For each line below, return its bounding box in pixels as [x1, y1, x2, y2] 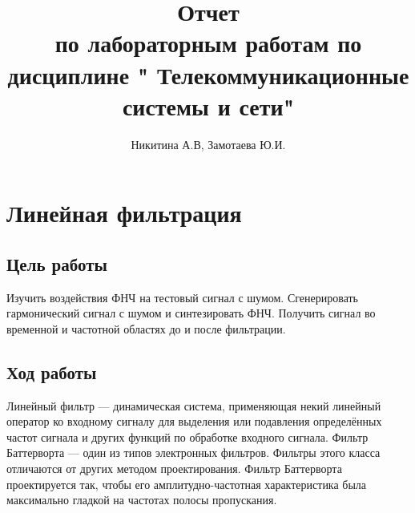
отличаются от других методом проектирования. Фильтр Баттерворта [6, 460, 342, 477]
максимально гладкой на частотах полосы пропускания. [6, 491, 277, 508]
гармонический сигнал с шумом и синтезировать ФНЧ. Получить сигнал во [6, 305, 376, 321]
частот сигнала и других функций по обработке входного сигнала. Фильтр [6, 428, 369, 445]
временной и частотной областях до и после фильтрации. [6, 320, 286, 337]
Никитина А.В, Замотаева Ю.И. [131, 135, 286, 152]
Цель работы [6, 251, 107, 276]
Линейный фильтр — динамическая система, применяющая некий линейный [6, 397, 381, 414]
